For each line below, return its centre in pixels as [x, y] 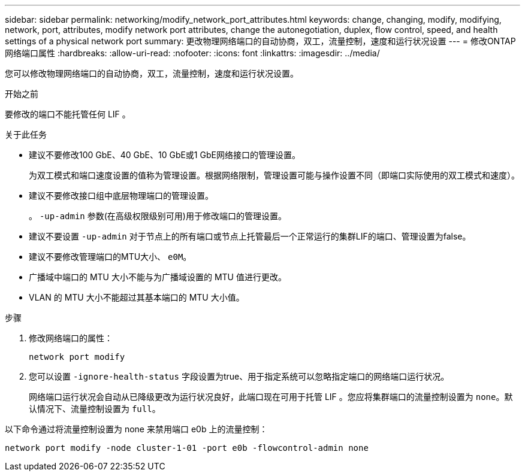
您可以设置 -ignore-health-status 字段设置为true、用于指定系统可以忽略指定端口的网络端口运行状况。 [239, 376]
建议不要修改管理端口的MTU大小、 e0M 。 [110, 257]
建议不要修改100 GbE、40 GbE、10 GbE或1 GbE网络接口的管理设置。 [165, 155]
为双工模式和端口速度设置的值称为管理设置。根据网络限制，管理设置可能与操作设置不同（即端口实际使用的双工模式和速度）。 [274, 175]
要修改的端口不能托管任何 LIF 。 [68, 114]
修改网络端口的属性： [71, 338]
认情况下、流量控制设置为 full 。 [95, 409]
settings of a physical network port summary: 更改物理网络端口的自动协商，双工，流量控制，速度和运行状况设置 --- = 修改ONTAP [260, 41]
